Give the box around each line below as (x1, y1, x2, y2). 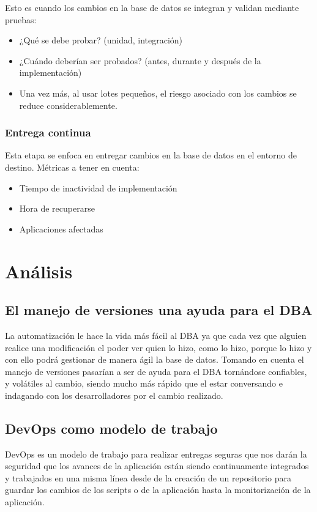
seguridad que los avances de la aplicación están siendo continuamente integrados (5, 459, 309, 472)
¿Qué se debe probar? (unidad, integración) (19, 34, 183, 46)
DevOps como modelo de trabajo (5, 418, 218, 437)
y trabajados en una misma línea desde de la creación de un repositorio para (5, 471, 291, 484)
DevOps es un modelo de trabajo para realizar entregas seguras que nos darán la (5, 447, 307, 460)
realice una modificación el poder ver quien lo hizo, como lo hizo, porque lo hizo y (5, 341, 312, 354)
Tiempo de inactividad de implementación (19, 181, 177, 194)
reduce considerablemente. (19, 98, 117, 111)
